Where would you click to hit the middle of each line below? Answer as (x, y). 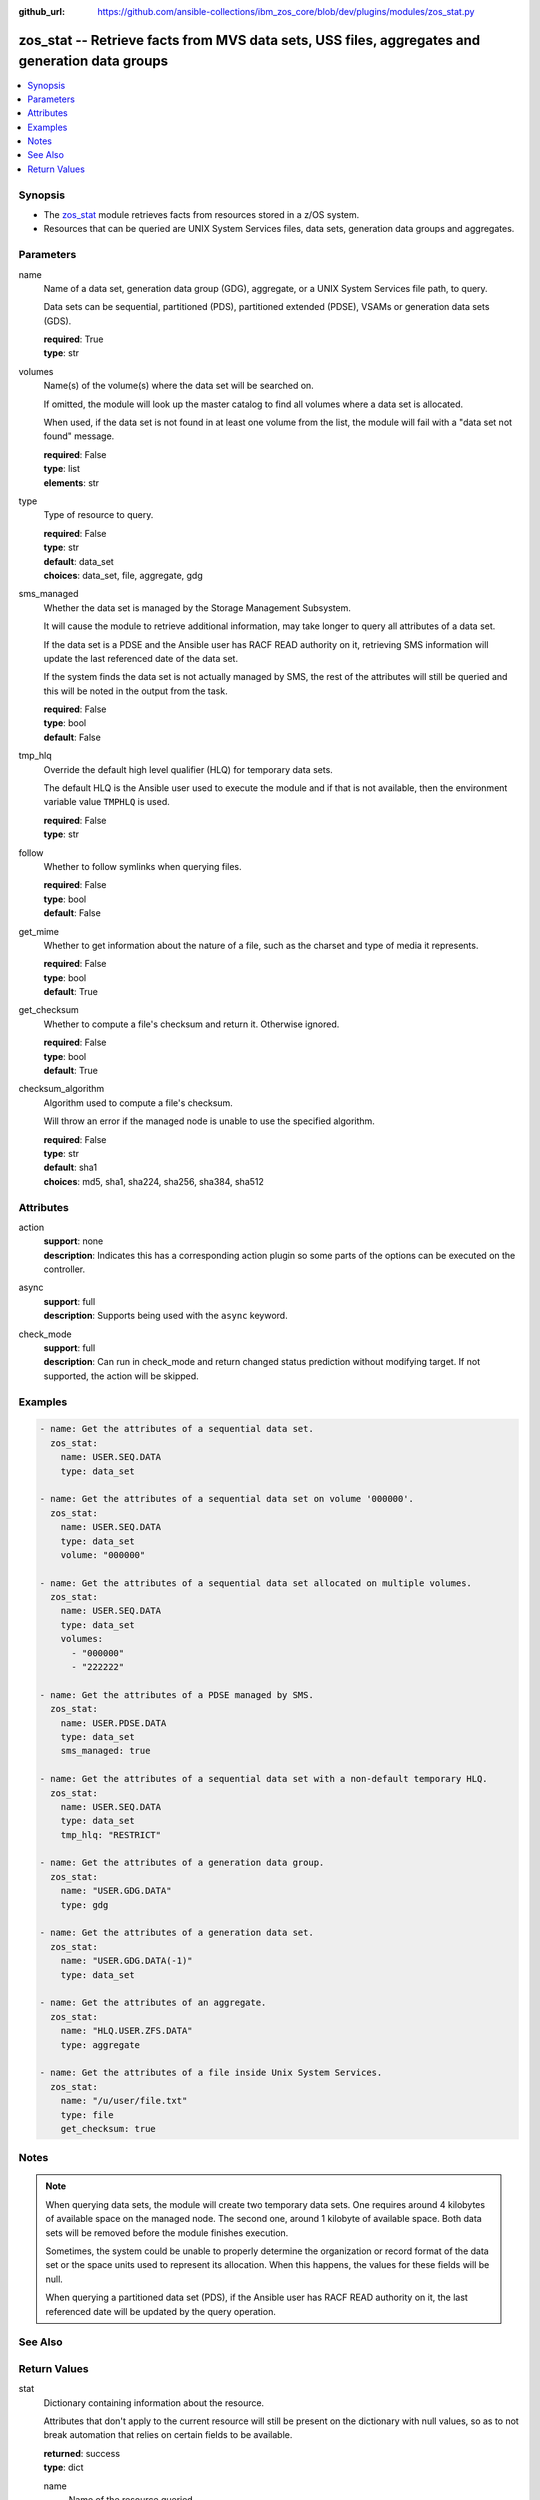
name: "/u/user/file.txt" (124, 2101)
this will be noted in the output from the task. (136, 691)
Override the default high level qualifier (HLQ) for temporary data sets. (188, 769)
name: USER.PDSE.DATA (113, 1723)
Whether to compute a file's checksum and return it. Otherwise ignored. (191, 1024)
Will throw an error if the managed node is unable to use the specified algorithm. (209, 1121)
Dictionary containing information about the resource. (154, 2402)
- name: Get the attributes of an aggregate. (153, 2003)
